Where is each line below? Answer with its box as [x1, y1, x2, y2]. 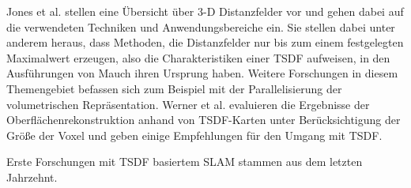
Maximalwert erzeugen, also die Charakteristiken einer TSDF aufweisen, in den [6, 49, 390, 66]
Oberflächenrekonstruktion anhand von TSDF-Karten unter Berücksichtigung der [6, 111, 401, 128]
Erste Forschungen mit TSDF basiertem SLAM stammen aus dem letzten [6, 153, 363, 170]
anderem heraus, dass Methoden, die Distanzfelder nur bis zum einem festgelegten [6, 34, 404, 51]
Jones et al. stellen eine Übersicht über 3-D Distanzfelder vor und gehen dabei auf [6, 3, 404, 19]
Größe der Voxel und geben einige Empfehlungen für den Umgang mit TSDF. [6, 126, 383, 143]
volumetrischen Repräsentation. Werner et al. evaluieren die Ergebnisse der [6, 96, 370, 112]
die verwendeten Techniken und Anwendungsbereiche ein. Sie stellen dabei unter [6, 18, 395, 35]
